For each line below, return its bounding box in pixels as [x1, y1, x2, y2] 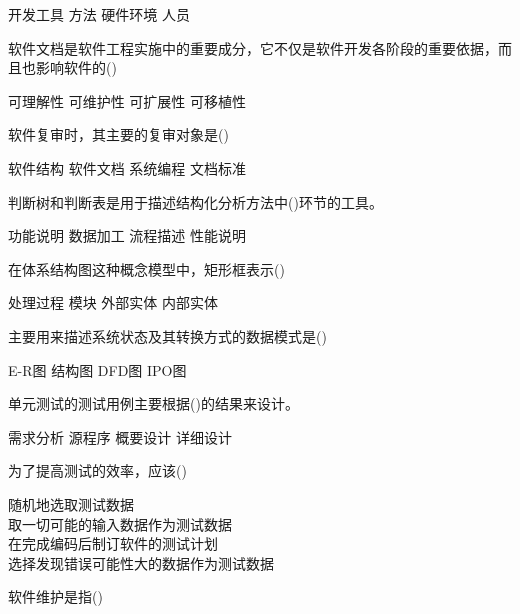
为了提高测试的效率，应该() [8, 460, 187, 481]
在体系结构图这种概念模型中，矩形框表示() [8, 258, 285, 279]
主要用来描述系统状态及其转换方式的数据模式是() [8, 325, 327, 346]
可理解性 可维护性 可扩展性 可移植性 [8, 90, 246, 111]
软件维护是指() [8, 586, 103, 607]
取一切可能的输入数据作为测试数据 [8, 513, 232, 534]
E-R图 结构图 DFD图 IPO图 [8, 359, 187, 380]
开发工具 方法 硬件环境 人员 [8, 4, 190, 24]
